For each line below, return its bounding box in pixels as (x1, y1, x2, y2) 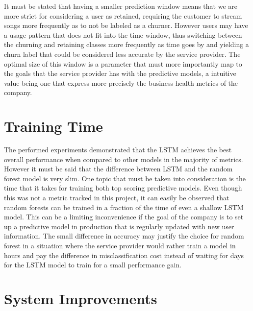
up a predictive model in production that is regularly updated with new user (4, 221, 234, 231)
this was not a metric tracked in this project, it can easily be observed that (4, 192, 229, 203)
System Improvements (4, 288, 157, 308)
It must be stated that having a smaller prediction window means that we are (4, 1, 237, 11)
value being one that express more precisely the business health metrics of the (4, 77, 238, 88)
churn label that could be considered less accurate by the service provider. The (4, 48, 241, 59)
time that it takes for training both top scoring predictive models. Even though (4, 183, 242, 193)
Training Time (4, 116, 103, 136)
